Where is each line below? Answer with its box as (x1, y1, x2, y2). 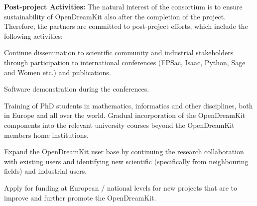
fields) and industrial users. (4, 166, 87, 176)
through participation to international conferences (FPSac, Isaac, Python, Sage (4, 57, 246, 67)
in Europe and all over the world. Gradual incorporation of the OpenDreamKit (4, 110, 246, 120)
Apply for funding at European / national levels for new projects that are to (4, 182, 238, 193)
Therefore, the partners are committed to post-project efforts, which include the (4, 21, 248, 31)
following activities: (4, 30, 63, 41)
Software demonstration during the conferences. (4, 84, 149, 94)
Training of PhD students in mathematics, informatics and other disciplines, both (4, 100, 253, 110)
